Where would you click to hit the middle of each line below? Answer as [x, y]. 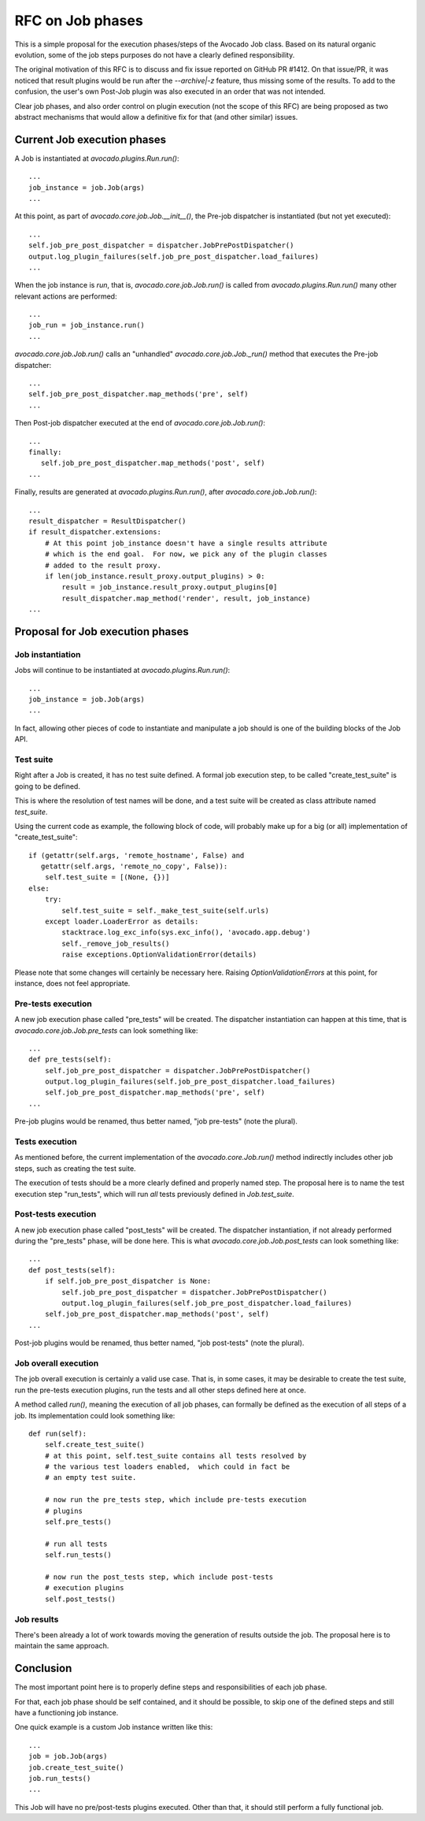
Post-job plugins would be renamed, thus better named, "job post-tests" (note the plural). [159, 1343]
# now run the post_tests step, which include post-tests [159, 1577]
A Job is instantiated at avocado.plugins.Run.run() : [97, 158]
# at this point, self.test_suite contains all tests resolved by [176, 1455]
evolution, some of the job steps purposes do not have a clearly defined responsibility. [155, 54]
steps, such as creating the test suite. [76, 1168]
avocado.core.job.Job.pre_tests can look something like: [106, 1030]
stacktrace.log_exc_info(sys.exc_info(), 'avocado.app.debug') [186, 933]
